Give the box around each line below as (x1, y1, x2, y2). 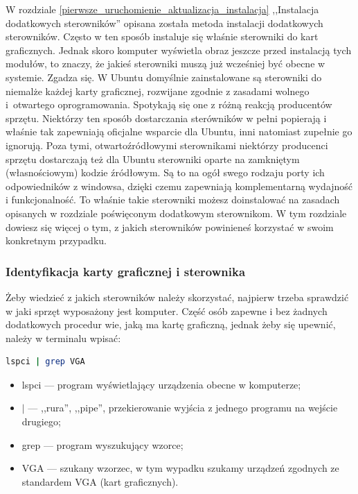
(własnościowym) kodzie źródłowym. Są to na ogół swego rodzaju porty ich (6, 165, 325, 180)
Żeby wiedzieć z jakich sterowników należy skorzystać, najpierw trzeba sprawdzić (6, 289, 349, 304)
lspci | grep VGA (6, 357, 85, 367)
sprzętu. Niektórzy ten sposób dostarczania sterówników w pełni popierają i (6, 110, 327, 125)
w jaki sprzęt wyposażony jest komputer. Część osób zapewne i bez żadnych (6, 303, 328, 318)
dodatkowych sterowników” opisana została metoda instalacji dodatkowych (6, 15, 323, 30)
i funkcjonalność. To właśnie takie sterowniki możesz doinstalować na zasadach (6, 192, 340, 207)
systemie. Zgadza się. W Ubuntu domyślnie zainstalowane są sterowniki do (6, 69, 322, 84)
